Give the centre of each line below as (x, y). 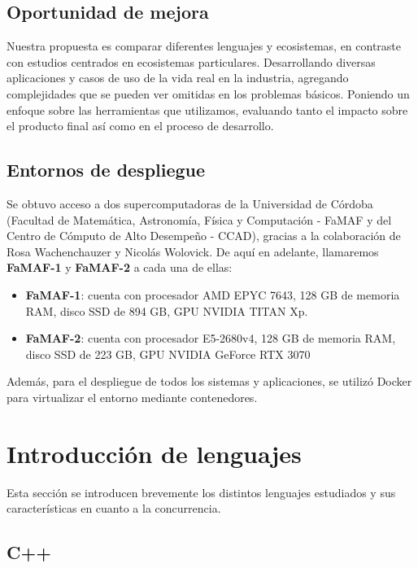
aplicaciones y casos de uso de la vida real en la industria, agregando (178, 78)
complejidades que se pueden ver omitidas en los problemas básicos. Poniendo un (208, 93)
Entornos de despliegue (106, 170)
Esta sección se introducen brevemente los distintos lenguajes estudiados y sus (201, 492)
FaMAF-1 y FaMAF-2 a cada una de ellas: (120, 267)
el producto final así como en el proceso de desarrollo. (140, 126)
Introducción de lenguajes (154, 453)
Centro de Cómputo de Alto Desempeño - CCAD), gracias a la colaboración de (204, 236)
